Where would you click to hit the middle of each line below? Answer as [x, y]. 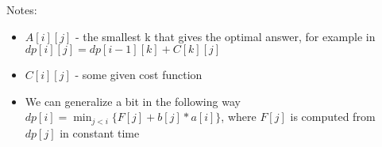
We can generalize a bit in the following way [133, 101]
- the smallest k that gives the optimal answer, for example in [225, 36]
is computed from [333, 117]
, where [239, 117]
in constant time [100, 132]
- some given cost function [139, 75]
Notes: [22, 9]
